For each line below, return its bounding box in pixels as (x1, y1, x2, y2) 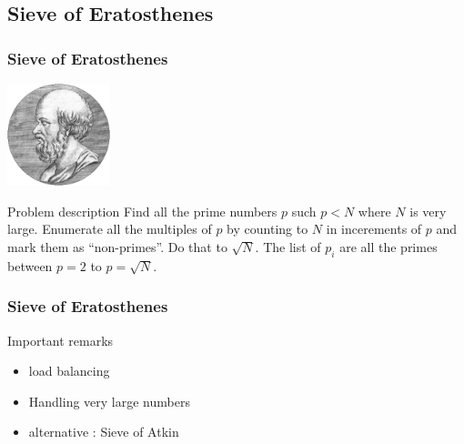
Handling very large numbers (28, 391, 190, 410)
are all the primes (339, 237, 438, 256)
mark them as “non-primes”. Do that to (7, 237, 227, 256)
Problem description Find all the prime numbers (7, 201, 277, 220)
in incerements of (326, 219, 422, 238)
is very (409, 201, 447, 220)
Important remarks (7, 330, 114, 349)
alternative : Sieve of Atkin (28, 422, 179, 441)
